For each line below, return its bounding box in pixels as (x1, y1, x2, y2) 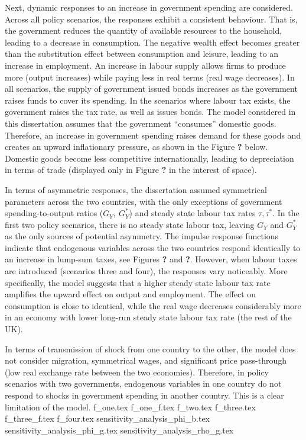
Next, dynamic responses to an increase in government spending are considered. (5, 1, 293, 13)
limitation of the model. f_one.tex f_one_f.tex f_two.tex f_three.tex (5, 400, 256, 413)
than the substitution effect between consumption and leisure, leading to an (5, 47, 279, 60)
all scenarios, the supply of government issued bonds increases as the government (5, 82, 298, 95)
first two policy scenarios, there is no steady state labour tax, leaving (5, 218, 255, 230)
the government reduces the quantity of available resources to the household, (5, 24, 282, 37)
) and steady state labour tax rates (129, 207, 256, 219)
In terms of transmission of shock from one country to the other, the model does (5, 342, 296, 355)
